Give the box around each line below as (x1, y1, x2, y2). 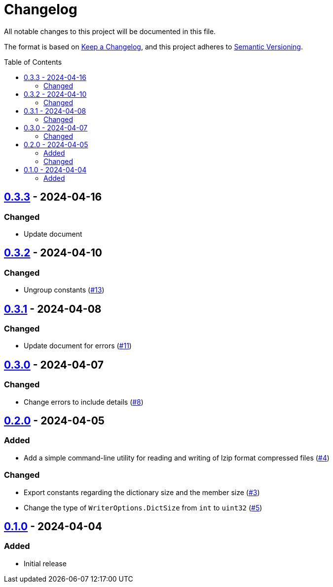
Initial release (24, 559, 67, 568)
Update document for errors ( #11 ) (24, 341, 132, 350)
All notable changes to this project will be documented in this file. (4, 27, 216, 36)
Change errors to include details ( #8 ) (24, 397, 144, 406)
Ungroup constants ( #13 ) (24, 286, 105, 294)
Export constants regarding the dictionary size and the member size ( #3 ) (24, 488, 260, 497)
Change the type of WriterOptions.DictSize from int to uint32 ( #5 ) (24, 503, 262, 512)
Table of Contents (4, 57, 62, 66)
